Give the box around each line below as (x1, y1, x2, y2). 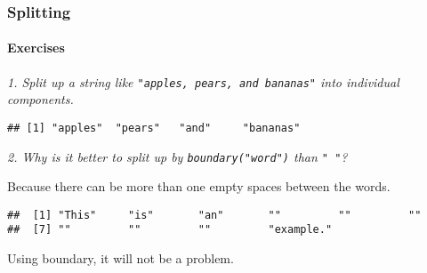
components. (7, 90, 74, 108)
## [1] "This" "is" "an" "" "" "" (7, 208, 422, 221)
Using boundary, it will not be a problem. (7, 249, 234, 268)
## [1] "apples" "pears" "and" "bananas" (7, 121, 301, 134)
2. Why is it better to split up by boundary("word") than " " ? (7, 147, 348, 165)
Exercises (7, 38, 65, 57)
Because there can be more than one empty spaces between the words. (7, 177, 391, 196)
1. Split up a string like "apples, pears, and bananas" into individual (7, 72, 399, 91)
